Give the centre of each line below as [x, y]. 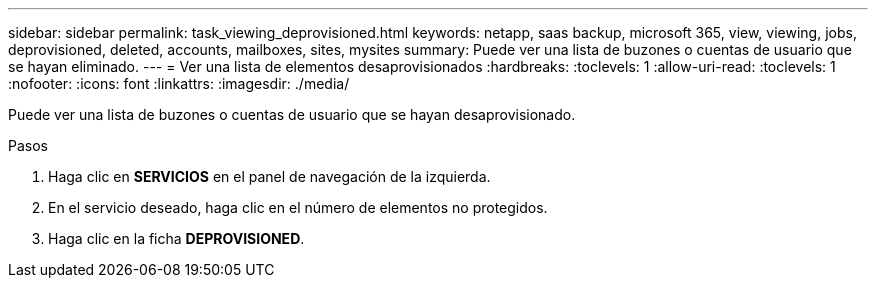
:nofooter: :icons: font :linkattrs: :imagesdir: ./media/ [179, 83]
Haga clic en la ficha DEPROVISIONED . [176, 238]
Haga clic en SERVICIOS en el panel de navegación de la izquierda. [269, 176]
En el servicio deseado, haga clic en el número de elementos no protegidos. [298, 207]
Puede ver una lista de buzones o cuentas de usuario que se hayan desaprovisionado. [292, 114]
